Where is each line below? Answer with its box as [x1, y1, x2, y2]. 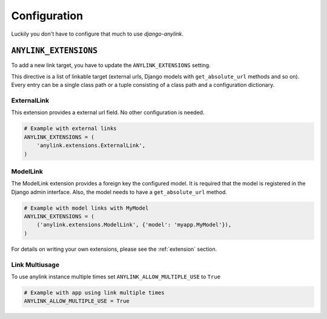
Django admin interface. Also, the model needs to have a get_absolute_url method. [11, 188, 227, 196]
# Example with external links [24, 125, 117, 132]
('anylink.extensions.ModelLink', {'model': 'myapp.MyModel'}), [36, 221, 232, 228]
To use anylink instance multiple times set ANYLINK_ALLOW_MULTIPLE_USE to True [11, 272, 221, 280]
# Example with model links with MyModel [24, 204, 149, 211]
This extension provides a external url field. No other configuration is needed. [11, 109, 205, 116]
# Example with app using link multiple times [24, 289, 165, 296]
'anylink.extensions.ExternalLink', [36, 142, 145, 149]
